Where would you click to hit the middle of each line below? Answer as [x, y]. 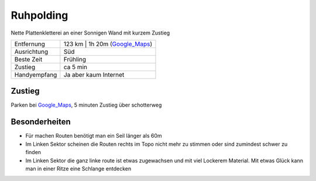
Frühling [75, 59]
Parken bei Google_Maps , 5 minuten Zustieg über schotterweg [86, 105]
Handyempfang [36, 74]
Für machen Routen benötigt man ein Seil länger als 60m [94, 136]
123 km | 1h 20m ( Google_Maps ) [108, 44]
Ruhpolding [39, 15]
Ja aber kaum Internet [94, 74]
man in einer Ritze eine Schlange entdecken [78, 168]
